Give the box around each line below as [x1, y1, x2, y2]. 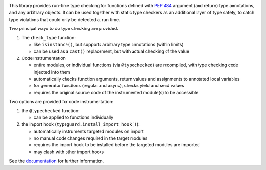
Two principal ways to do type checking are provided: [9, 26, 118, 31]
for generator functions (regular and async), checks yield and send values [33, 83, 184, 88]
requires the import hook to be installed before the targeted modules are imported [33, 142, 200, 148]
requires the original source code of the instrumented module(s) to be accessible [33, 89, 199, 95]
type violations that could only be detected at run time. [9, 16, 120, 22]
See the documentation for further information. [9, 158, 104, 164]
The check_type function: [21, 34, 76, 40]
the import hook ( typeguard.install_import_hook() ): [21, 121, 140, 127]
